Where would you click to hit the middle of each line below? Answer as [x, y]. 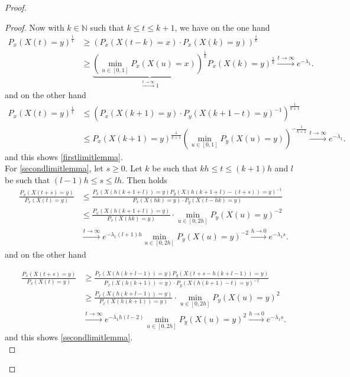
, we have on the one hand [222, 27]
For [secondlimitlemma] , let [54, 168]
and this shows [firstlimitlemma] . [64, 156]
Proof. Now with [35, 27]
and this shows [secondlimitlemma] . [69, 337]
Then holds [147, 179]
